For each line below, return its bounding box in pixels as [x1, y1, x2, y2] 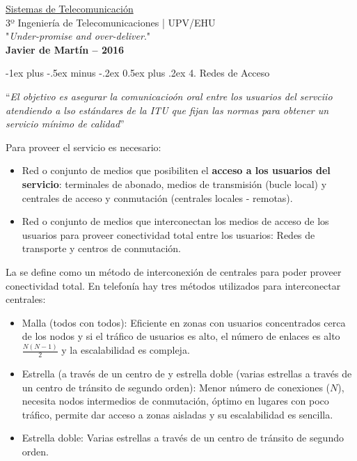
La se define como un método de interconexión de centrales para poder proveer [6, 264, 342, 279]
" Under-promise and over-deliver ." [6, 29, 151, 43]
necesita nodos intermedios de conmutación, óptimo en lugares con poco [22, 393, 329, 408]
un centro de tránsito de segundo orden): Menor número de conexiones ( [22, 380, 330, 394]
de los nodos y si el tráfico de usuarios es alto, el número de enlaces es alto [22, 329, 340, 343]
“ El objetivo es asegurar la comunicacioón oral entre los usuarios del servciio [6, 88, 333, 103]
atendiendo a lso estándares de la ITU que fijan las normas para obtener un [6, 102, 329, 117]
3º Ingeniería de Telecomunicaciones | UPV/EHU [6, 15, 216, 29]
